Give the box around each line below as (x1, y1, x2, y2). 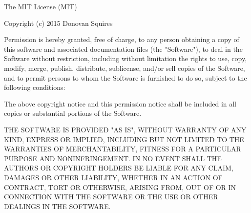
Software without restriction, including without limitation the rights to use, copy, (4, 53, 247, 64)
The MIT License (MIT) (4, 1, 77, 11)
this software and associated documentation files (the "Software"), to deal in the (4, 43, 243, 54)
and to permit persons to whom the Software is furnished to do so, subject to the (4, 72, 247, 83)
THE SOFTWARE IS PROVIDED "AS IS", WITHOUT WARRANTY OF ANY (4, 124, 247, 134)
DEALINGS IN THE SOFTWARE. (4, 201, 111, 211)
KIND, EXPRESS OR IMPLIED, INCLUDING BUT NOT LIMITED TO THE (4, 134, 244, 144)
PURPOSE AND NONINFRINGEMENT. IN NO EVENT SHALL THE (4, 153, 222, 163)
